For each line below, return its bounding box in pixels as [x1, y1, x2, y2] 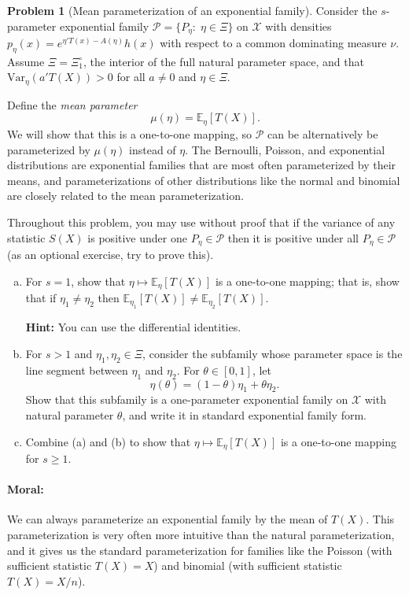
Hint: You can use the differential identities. [25, 319, 241, 335]
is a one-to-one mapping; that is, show [215, 272, 400, 289]
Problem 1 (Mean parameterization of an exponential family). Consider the [7, 2, 378, 18]
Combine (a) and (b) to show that [25, 433, 191, 449]
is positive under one [87, 229, 187, 246]
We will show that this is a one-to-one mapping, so [7, 125, 252, 142]
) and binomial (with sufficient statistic [153, 557, 342, 574]
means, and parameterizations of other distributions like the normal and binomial [7, 172, 400, 188]
